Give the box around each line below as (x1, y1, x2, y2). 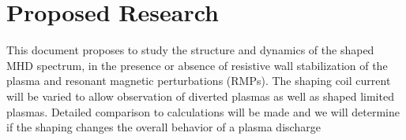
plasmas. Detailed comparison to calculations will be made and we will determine (6, 103, 400, 120)
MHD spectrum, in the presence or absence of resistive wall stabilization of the (6, 57, 388, 73)
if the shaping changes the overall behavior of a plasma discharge (6, 119, 321, 135)
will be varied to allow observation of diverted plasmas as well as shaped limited (6, 87, 394, 104)
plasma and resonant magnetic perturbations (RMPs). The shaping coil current (6, 72, 391, 89)
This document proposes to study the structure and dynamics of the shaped (6, 42, 374, 58)
